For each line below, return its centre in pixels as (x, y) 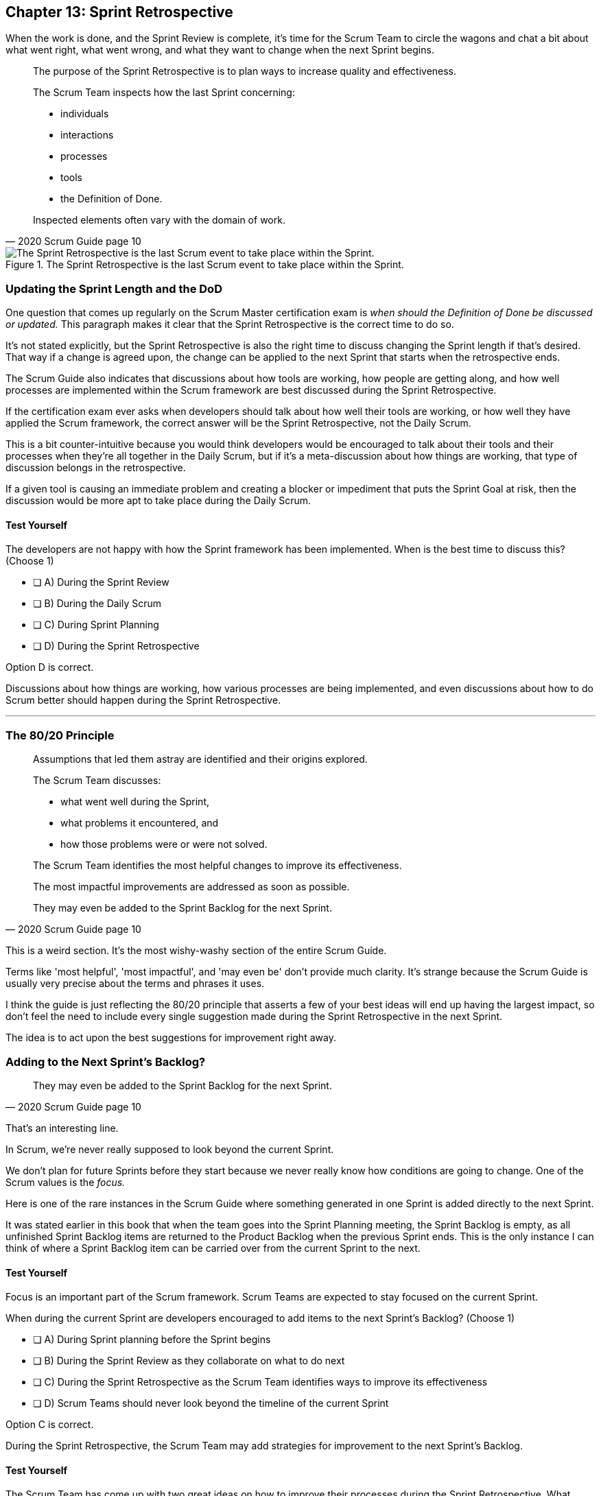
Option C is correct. (50, 1425)
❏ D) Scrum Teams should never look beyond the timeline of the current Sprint (211, 1403)
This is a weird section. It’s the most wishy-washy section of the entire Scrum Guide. (196, 951)
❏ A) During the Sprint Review (101, 582)
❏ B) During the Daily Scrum (97, 604)
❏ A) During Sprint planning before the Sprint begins (152, 1340)
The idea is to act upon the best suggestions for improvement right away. (171, 1038)
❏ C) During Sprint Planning (96, 625)
